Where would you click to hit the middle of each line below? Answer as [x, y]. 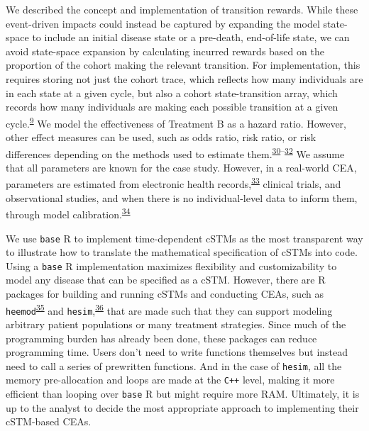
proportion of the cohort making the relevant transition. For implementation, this [183, 65]
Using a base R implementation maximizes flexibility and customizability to [171, 265]
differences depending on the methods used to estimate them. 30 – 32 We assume [175, 152]
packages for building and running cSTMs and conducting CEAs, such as [165, 294]
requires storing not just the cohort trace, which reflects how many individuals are [184, 78]
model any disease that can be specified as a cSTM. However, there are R [166, 280]
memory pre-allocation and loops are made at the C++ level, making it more [170, 380]
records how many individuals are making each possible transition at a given [172, 107]
